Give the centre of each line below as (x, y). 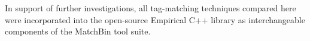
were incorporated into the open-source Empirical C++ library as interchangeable (155, 19)
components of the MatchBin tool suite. (78, 31)
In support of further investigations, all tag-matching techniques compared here (151, 8)
